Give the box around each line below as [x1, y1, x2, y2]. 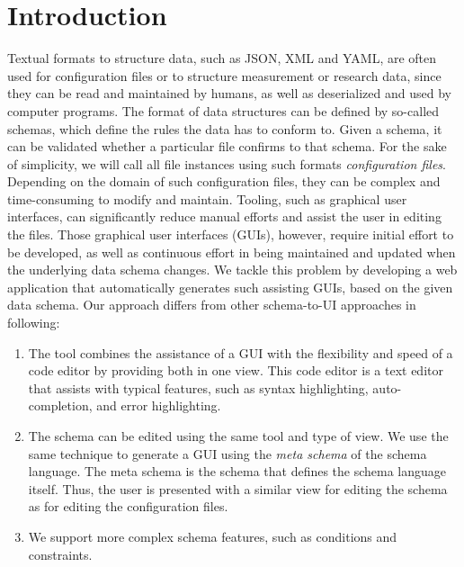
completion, [28, 396, 93, 415]
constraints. [28, 544, 93, 563]
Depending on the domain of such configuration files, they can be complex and [7, 172, 441, 191]
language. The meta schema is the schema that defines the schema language [28, 462, 447, 481]
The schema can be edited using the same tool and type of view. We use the [28, 427, 449, 445]
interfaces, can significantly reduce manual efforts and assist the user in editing [7, 207, 442, 226]
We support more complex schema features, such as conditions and [28, 526, 397, 545]
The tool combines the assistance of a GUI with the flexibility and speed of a [28, 343, 453, 362]
